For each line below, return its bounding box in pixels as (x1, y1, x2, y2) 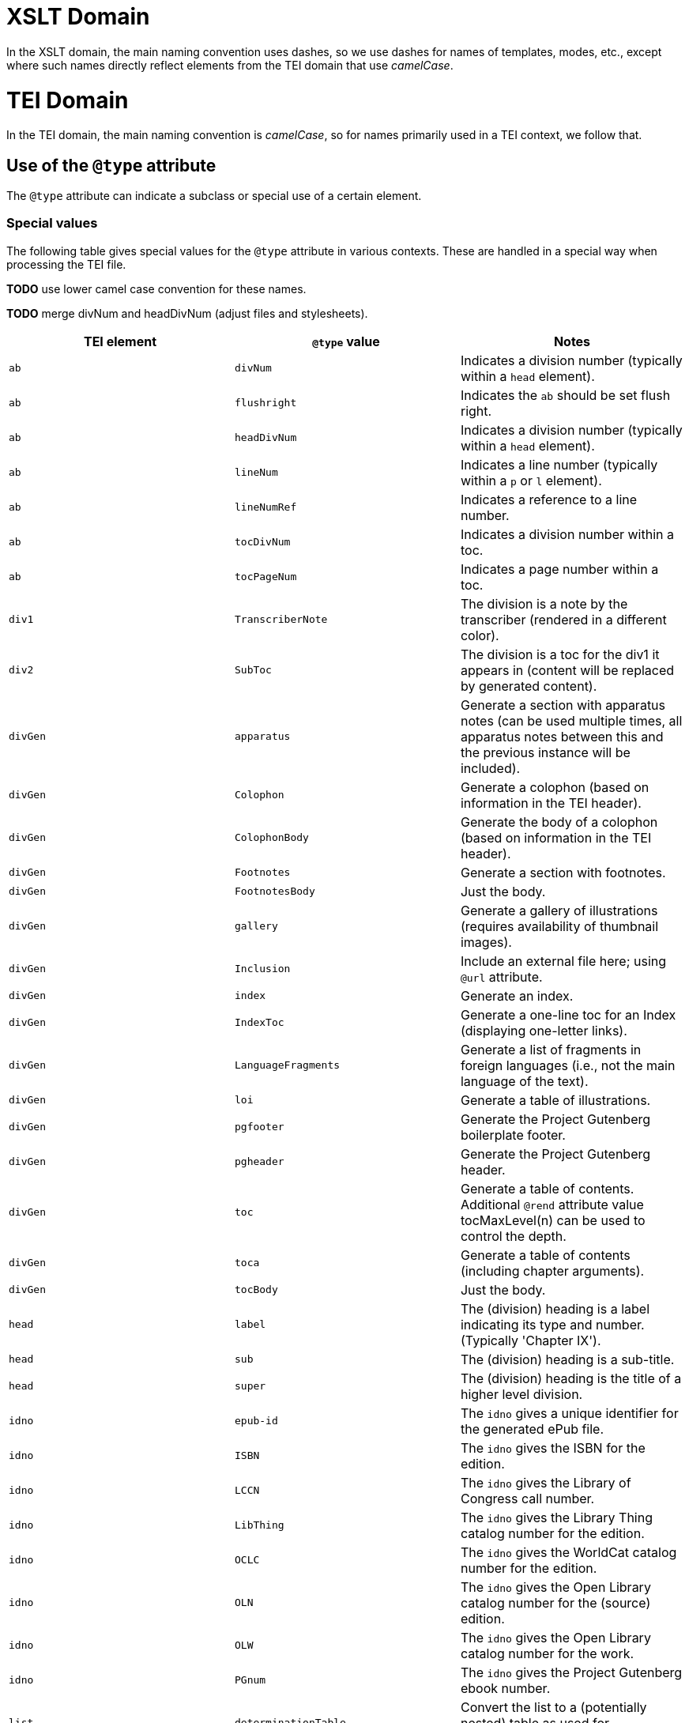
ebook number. (460, 1680, 551, 1696)
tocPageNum (234, 571, 297, 583)
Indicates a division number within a (460, 526, 674, 542)
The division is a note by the (460, 595, 628, 612)
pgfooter (234, 1121, 284, 1133)
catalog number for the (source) (460, 1594, 651, 1611)
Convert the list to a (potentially (460, 1698, 647, 1715)
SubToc (234, 664, 272, 677)
